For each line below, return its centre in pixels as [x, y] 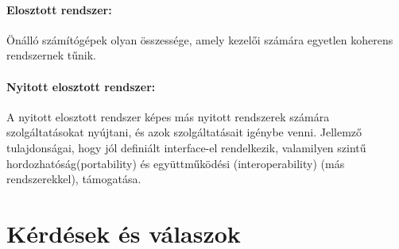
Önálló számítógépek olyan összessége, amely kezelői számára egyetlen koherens [200, 39]
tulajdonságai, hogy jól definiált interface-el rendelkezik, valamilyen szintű [186, 147]
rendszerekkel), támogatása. [74, 179]
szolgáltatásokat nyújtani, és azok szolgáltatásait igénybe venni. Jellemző [184, 132]
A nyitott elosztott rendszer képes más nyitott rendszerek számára [168, 116]
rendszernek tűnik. [51, 55]
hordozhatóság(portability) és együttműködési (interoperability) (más [176, 163]
